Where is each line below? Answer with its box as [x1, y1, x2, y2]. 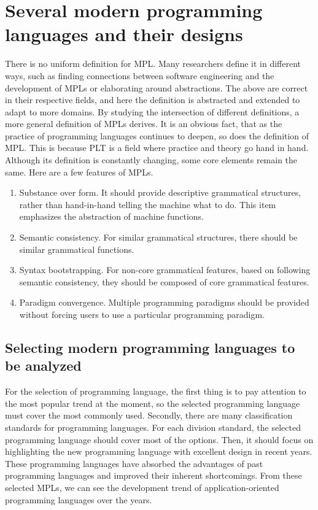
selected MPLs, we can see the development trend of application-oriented [5, 481, 279, 493]
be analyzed [5, 356, 82, 375]
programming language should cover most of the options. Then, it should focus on [5, 433, 314, 446]
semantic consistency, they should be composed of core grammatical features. [19, 275, 309, 288]
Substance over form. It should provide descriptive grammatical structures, [19, 186, 301, 199]
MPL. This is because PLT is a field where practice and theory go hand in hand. [5, 141, 309, 154]
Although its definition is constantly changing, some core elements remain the [5, 153, 298, 166]
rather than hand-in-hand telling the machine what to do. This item [19, 198, 276, 211]
